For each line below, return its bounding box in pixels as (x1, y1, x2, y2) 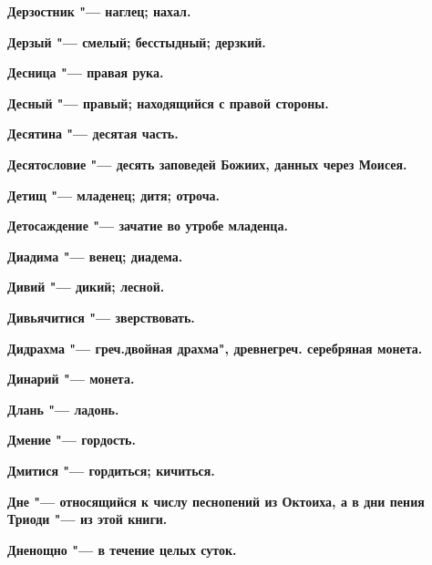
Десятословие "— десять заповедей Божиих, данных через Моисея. (7, 154, 407, 173)
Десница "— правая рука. (7, 63, 164, 82)
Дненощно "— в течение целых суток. (7, 539, 237, 559)
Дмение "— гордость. (7, 430, 136, 449)
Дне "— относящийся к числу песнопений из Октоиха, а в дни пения (7, 491, 425, 510)
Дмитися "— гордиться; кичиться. (7, 460, 215, 479)
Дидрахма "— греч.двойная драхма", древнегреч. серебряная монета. (7, 338, 423, 357)
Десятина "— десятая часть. (7, 124, 179, 143)
